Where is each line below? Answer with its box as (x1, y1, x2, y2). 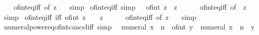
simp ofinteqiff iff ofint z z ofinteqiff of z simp (4, 11, 197, 22)
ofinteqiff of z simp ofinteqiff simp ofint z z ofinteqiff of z (13, 2, 246, 12)
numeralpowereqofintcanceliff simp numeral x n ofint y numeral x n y (4, 21, 255, 32)
